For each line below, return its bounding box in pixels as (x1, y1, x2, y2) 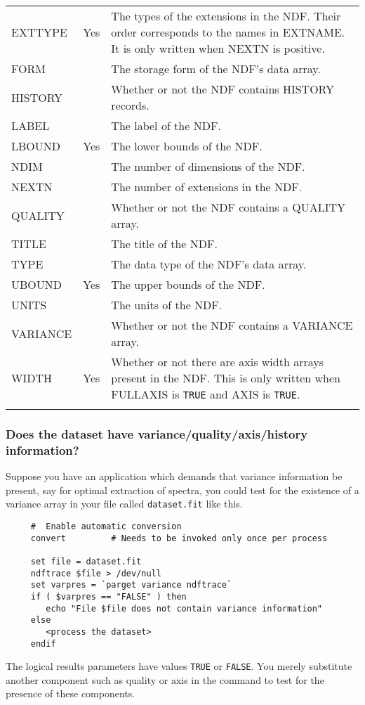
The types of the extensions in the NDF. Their (111, 8, 341, 24)
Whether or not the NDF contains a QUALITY (111, 199, 346, 215)
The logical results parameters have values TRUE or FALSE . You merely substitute (6, 659, 352, 673)
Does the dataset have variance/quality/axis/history (6, 425, 308, 442)
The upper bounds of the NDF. (111, 276, 265, 292)
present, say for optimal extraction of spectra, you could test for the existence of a (6, 482, 359, 497)
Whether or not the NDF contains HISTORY (111, 81, 335, 97)
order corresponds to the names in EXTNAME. (111, 24, 345, 40)
